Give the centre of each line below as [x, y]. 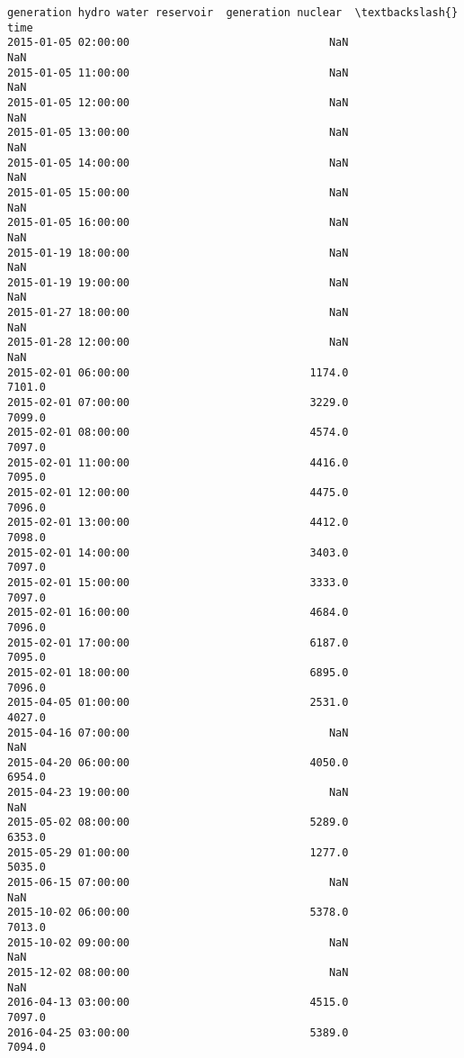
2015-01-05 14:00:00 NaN [178, 163]
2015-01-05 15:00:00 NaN [178, 192]
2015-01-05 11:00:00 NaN [178, 72]
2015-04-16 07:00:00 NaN [178, 732]
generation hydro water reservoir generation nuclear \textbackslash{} [233, 13]
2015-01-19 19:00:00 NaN [178, 282]
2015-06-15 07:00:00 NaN [178, 883]
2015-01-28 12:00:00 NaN [178, 343]
